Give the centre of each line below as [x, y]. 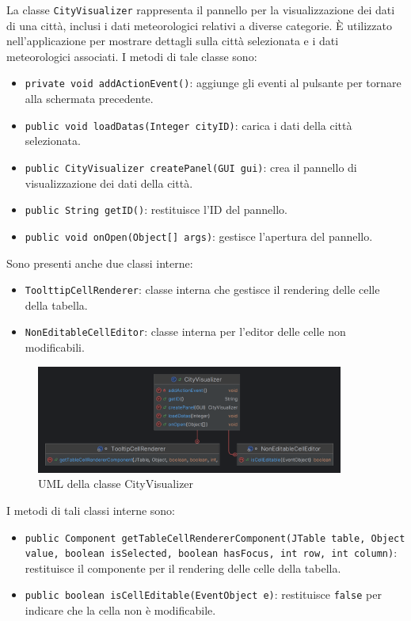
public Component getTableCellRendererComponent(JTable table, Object [215, 538]
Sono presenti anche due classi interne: [100, 263]
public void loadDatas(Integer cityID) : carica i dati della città [188, 125]
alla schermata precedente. [89, 99]
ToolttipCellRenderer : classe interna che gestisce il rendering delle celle [202, 290]
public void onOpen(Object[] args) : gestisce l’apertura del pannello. [199, 236]
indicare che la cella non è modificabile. [120, 610]
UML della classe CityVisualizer [116, 484]
